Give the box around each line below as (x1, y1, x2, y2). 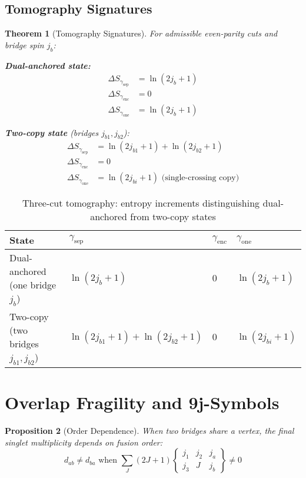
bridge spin (5, 38, 44, 51)
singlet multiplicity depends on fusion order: (5, 436, 163, 448)
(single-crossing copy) (161, 174, 240, 182)
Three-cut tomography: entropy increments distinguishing (22, 195, 260, 210)
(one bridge (9, 277, 56, 291)
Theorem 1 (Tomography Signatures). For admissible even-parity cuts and (5, 27, 278, 39)
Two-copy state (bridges (5, 126, 99, 138)
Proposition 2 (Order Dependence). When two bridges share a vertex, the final (5, 424, 294, 437)
